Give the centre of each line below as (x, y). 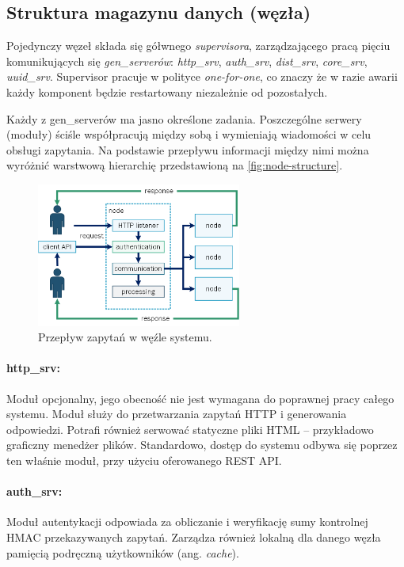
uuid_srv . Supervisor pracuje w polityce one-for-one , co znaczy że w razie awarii (202, 76)
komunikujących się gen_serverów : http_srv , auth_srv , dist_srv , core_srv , (187, 61)
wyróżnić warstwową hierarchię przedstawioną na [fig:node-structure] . (175, 165)
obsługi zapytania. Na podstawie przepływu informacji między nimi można (188, 149)
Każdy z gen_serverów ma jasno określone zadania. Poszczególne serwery (184, 118)
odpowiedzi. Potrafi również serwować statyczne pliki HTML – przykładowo (190, 429)
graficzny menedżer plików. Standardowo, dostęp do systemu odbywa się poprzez (202, 445)
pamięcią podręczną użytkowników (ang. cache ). (123, 552)
